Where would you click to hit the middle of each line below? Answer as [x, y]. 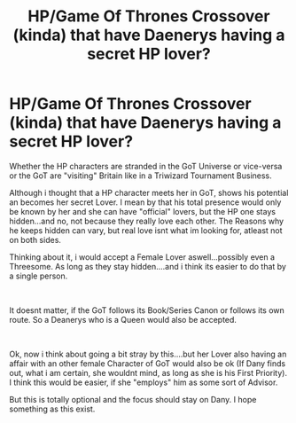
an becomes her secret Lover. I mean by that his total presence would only [145, 202]
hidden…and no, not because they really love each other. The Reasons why [147, 221]
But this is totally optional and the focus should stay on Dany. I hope [133, 399]
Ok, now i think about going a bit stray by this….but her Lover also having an [148, 354]
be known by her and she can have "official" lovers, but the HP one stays [143, 211]
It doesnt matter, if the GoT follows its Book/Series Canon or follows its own [147, 310]
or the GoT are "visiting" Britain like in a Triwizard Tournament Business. [140, 176]
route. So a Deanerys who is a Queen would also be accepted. [123, 319]
